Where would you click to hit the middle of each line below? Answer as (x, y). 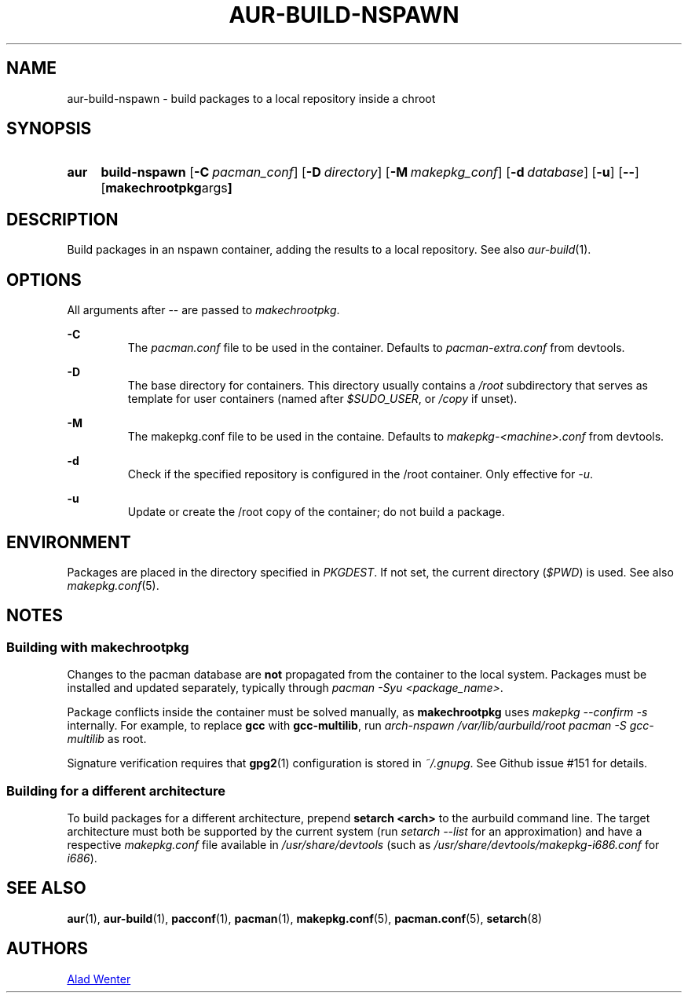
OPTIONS (44, 280)
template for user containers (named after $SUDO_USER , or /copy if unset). (322, 399)
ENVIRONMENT (69, 542)
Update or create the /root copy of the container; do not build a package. (316, 512)
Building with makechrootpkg (98, 647)
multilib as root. (107, 739)
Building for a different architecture (116, 790)
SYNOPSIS (49, 129)
